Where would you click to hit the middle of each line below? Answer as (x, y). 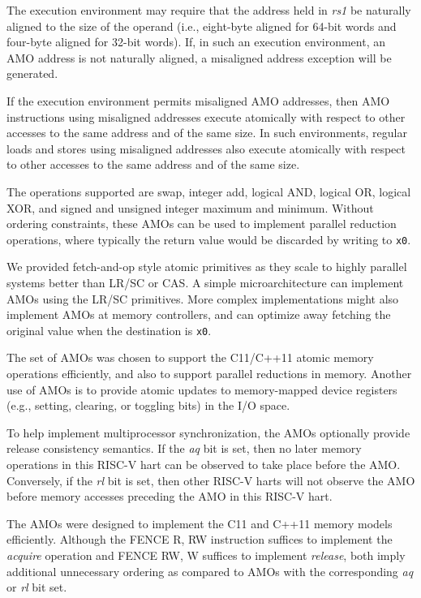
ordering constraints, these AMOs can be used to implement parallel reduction (202, 224)
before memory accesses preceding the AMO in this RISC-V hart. (170, 496)
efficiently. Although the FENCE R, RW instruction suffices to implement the (200, 539)
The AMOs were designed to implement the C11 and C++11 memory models (200, 523)
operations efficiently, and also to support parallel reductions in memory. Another (209, 373)
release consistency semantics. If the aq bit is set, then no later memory (184, 448)
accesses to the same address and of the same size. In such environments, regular (207, 133)
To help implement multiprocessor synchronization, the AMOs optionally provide (208, 432)
